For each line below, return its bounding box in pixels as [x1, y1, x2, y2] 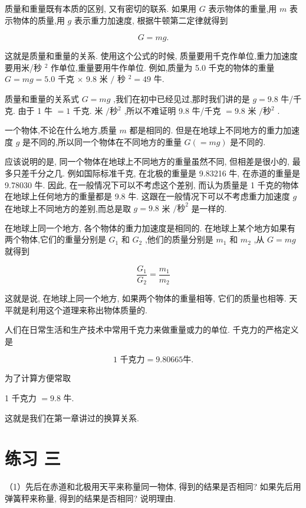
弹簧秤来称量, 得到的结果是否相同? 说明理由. [5, 491, 176, 504]
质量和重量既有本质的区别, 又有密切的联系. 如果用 [5, 2, 197, 14]
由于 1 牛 [18, 104, 52, 116]
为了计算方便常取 [5, 372, 71, 384]
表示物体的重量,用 [208, 2, 277, 14]
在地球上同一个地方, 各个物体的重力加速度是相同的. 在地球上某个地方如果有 [5, 221, 296, 234]
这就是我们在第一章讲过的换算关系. [5, 411, 139, 424]
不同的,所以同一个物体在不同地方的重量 [31, 135, 182, 148]
